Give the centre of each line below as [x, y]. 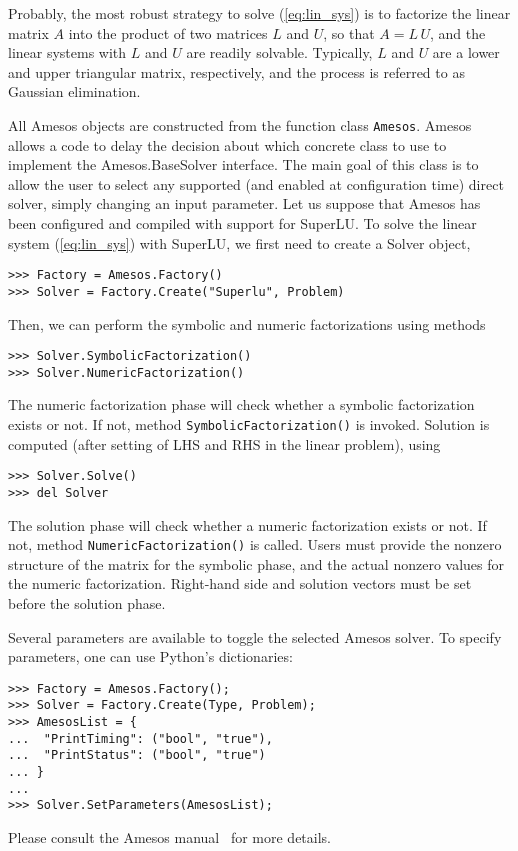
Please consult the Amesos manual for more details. [170, 837]
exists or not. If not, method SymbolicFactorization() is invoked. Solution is [249, 424]
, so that [349, 32]
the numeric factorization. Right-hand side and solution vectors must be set [240, 583]
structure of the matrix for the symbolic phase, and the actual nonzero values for [256, 563]
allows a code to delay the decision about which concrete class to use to [227, 144]
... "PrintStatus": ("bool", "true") [137, 755]
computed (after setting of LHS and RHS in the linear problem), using [224, 443]
